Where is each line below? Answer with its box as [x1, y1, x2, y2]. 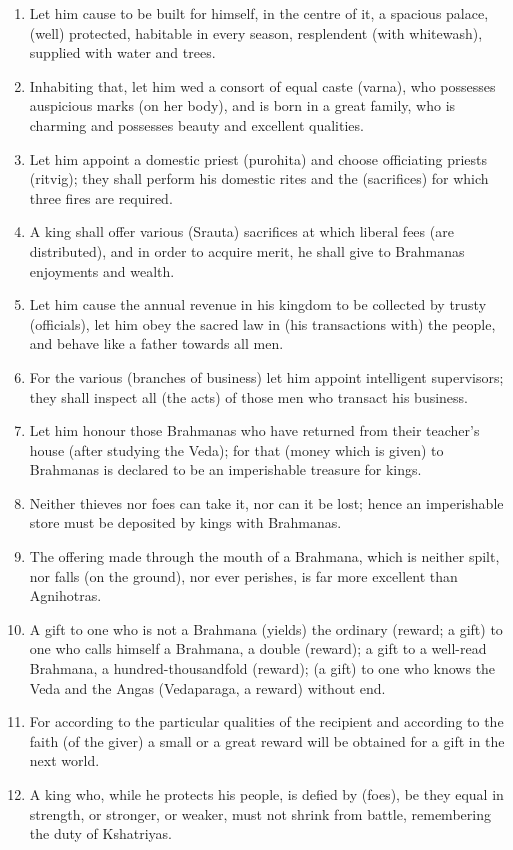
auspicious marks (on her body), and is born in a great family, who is [29, 95, 456, 116]
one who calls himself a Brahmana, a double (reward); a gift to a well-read [29, 638, 487, 659]
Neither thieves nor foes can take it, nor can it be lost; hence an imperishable [29, 492, 504, 513]
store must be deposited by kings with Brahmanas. [29, 512, 342, 533]
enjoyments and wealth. [29, 260, 175, 281]
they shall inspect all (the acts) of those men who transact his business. [29, 386, 468, 407]
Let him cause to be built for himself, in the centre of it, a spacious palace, [29, 3, 489, 23]
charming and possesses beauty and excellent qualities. [29, 114, 364, 135]
